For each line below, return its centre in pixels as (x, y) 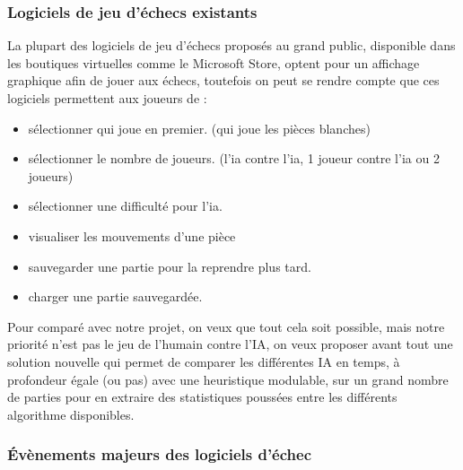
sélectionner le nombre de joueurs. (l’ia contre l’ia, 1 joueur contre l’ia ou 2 (234, 158)
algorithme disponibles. (71, 414)
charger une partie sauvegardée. (115, 296)
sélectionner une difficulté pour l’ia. (125, 206)
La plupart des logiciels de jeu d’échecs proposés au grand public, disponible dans (231, 45)
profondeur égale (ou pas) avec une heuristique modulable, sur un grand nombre (228, 379)
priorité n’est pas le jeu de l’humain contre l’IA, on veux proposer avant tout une (230, 344)
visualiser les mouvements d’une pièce (132, 235)
